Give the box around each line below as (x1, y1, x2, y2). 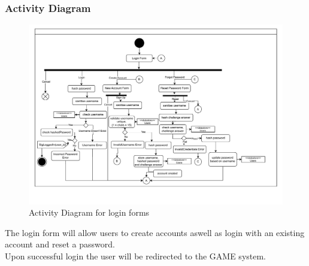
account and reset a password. (5, 238, 115, 250)
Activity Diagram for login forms (29, 206, 150, 219)
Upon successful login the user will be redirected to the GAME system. (5, 249, 266, 262)
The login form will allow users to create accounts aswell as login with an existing (5, 226, 305, 238)
